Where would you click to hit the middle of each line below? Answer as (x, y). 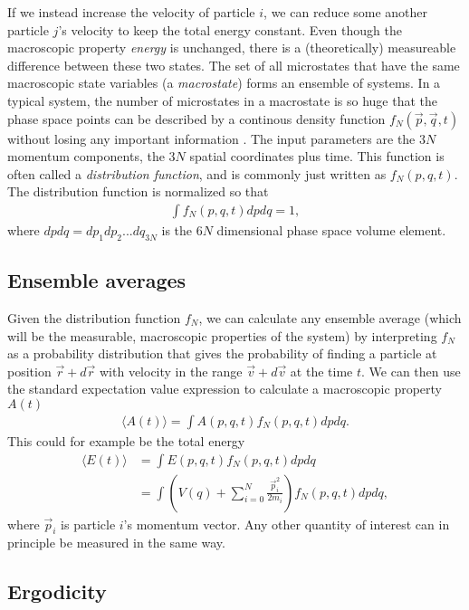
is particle (88, 524)
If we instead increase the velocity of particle (131, 12)
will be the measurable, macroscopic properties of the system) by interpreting (222, 335)
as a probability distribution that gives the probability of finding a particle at (222, 353)
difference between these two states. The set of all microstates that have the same (234, 65)
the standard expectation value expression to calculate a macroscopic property (225, 389)
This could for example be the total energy (126, 440)
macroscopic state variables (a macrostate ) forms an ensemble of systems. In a (224, 83)
